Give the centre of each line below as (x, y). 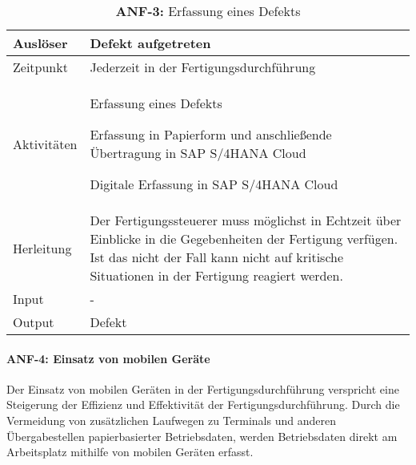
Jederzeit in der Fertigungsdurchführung (203, 67)
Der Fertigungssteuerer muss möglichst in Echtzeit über (246, 220)
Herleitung (42, 248)
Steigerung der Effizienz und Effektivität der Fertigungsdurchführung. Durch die (203, 404)
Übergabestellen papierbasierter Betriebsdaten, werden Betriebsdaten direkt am (202, 436)
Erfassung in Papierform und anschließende (211, 134)
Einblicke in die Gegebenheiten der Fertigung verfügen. (244, 239)
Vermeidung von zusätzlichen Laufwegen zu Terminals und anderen (171, 420)
